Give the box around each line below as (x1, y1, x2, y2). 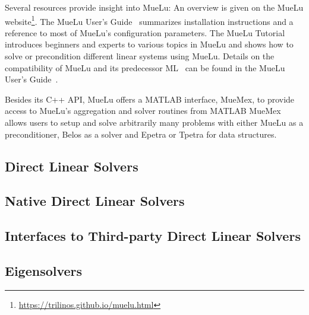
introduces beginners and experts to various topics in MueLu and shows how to (5, 38, 294, 50)
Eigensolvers (5, 261, 83, 279)
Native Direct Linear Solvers (5, 192, 185, 210)
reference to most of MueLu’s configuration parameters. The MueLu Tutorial (5, 26, 285, 39)
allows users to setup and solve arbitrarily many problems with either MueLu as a (5, 116, 304, 128)
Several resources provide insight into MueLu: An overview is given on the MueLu (5, 1, 304, 13)
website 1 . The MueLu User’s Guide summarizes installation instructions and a (5, 13, 294, 27)
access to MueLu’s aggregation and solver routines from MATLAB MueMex (5, 104, 281, 117)
